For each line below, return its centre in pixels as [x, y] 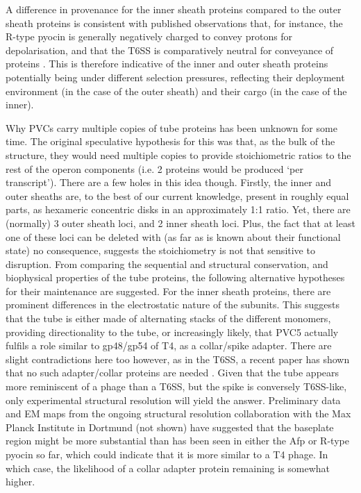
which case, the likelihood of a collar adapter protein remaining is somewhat [168, 468]
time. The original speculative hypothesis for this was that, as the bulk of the [170, 141]
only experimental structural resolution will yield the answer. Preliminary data [173, 400]
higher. [20, 482]
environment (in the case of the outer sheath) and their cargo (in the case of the [176, 91]
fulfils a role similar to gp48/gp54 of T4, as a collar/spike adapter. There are [169, 345]
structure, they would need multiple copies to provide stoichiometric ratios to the [178, 154]
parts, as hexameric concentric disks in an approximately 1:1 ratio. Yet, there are [178, 209]
